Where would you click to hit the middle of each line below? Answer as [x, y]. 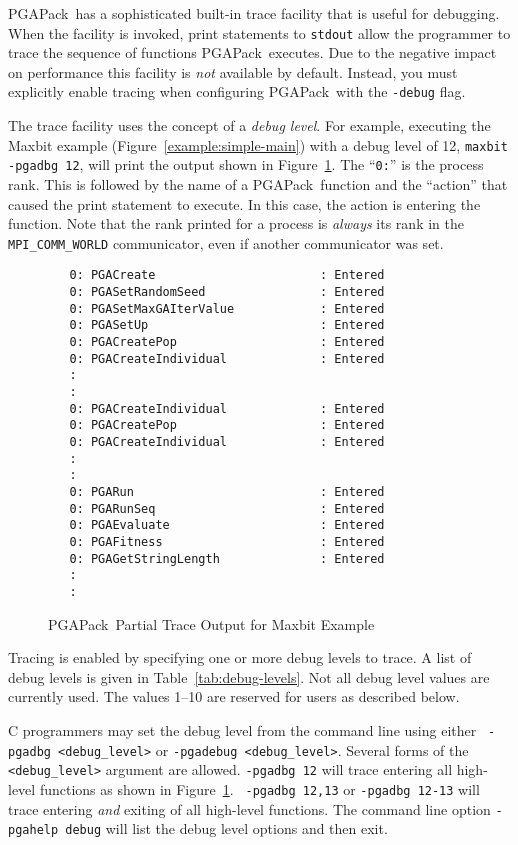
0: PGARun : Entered [227, 491]
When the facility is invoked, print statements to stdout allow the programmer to [259, 32]
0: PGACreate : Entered [227, 275]
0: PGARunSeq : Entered [227, 508]
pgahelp [33, 830]
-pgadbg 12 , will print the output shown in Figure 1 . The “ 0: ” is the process [246, 164]
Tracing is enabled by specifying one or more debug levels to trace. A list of [240, 657]
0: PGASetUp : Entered [227, 325]
